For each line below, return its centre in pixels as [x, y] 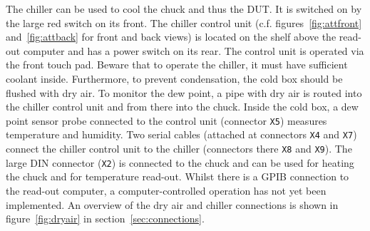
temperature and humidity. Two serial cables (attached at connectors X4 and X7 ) [181, 134]
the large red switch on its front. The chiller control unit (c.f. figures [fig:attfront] [184, 22]
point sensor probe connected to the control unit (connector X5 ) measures [166, 120]
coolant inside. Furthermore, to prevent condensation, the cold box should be [174, 78]
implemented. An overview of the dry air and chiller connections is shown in [172, 204]
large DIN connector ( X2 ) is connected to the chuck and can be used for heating [180, 162]
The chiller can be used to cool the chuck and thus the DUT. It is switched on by [184, 9]
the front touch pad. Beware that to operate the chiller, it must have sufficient [177, 65]
